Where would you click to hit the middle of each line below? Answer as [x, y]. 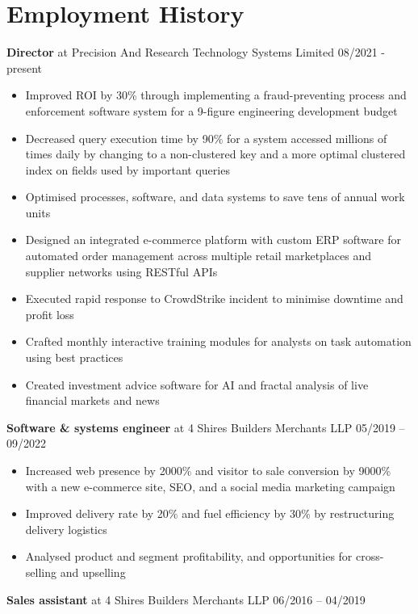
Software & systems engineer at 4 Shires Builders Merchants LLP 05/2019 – [206, 427]
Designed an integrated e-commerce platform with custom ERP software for [213, 240]
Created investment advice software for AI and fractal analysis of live [197, 384]
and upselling [93, 572]
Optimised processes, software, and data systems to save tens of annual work [215, 197]
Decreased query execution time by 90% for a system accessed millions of [206, 138]
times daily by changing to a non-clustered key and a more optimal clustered [215, 154]
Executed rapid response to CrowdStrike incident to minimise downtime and [214, 299]
